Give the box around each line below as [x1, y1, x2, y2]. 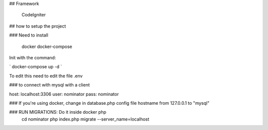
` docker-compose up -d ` [9, 64, 62, 70]
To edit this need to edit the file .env [9, 73, 83, 79]
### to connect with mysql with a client [9, 82, 90, 88]
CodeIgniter [21, 12, 46, 18]
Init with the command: [9, 54, 57, 60]
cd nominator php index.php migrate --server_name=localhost [21, 116, 149, 122]
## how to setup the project [9, 23, 67, 29]
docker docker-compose [21, 43, 72, 49]
